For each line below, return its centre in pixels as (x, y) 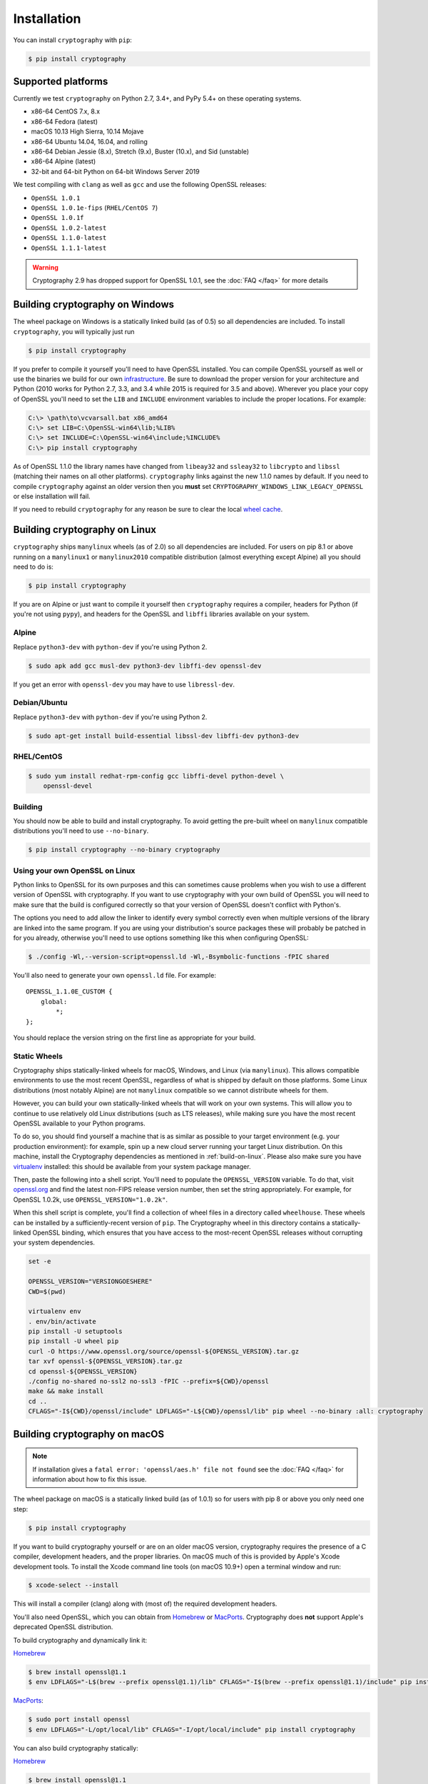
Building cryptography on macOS (88, 1434)
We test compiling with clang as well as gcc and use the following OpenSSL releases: (140, 185)
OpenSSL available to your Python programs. (79, 1123)
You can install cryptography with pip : (72, 40)
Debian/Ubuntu (40, 703)
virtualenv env (55, 1312)
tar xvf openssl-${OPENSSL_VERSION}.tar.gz (106, 1362)
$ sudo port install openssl (79, 1719)
